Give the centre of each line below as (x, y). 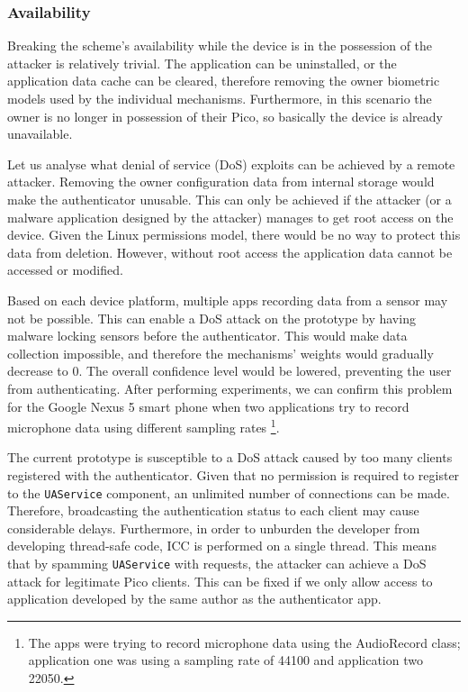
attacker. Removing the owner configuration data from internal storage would (221, 182)
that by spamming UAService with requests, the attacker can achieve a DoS (217, 563)
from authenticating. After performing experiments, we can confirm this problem (230, 388)
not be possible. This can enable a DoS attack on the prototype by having (211, 318)
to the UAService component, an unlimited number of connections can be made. (229, 492)
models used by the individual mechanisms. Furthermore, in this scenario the (220, 98)
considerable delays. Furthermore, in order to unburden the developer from (214, 528)
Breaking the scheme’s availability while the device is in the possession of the (220, 46)
